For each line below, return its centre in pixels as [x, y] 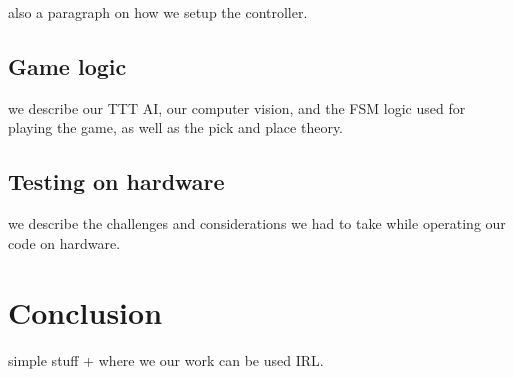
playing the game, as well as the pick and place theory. [176, 127]
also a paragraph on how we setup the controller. [158, 12]
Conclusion [85, 311]
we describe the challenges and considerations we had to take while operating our [257, 223]
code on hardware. [64, 242]
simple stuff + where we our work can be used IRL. [166, 359]
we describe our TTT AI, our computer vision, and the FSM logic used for [237, 107]
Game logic [67, 65]
